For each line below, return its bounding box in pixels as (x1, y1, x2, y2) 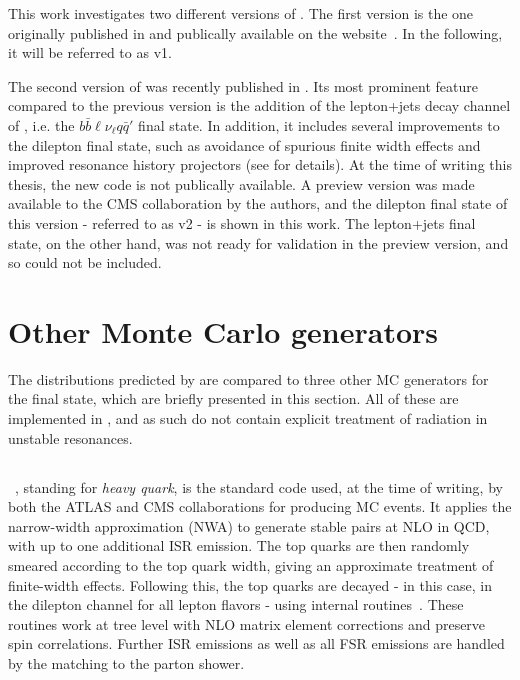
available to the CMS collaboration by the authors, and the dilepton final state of (8, 193, 508, 214)
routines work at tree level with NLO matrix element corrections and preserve (8, 613, 486, 634)
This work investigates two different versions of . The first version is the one (8, 3, 474, 23)
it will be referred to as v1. (8, 42, 172, 63)
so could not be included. (8, 252, 162, 273)
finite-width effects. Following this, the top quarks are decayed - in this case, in (8, 574, 493, 595)
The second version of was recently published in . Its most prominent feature (8, 75, 478, 96)
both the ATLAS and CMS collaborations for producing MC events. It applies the (8, 496, 512, 517)
